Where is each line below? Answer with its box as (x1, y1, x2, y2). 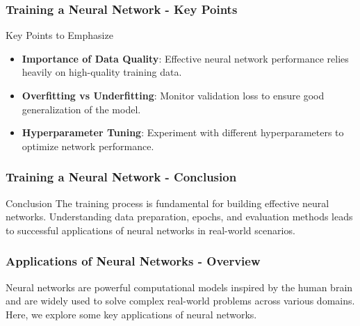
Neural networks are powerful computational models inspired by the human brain (6, 279, 353, 294)
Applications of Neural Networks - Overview (6, 252, 261, 270)
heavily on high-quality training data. (22, 65, 182, 79)
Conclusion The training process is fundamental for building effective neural (6, 195, 329, 210)
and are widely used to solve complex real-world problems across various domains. (6, 293, 355, 308)
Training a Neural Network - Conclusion (6, 168, 237, 186)
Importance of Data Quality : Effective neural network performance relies (22, 51, 349, 65)
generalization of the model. (22, 101, 141, 116)
